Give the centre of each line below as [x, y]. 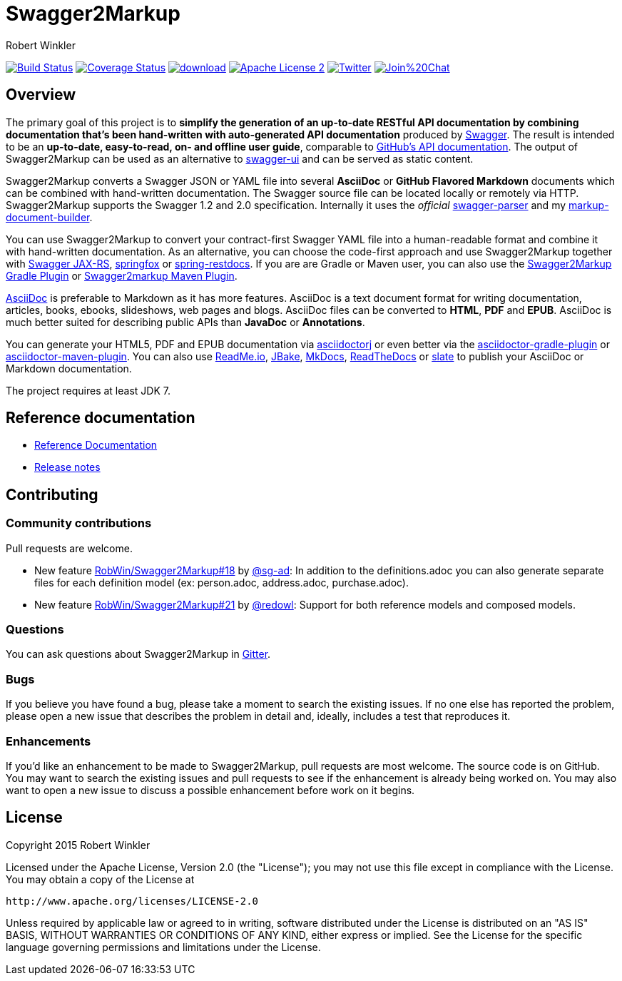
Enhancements [49, 741]
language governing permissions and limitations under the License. [163, 947]
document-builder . [49, 217]
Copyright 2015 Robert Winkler [78, 845]
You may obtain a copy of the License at [100, 879]
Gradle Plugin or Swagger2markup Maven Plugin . [122, 275]
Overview [41, 95]
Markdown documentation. [69, 368]
